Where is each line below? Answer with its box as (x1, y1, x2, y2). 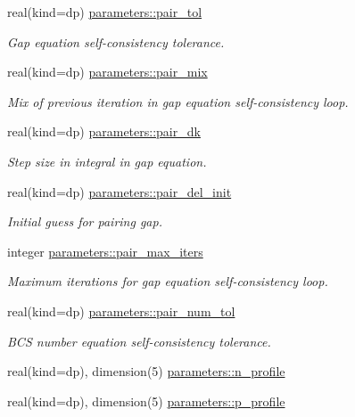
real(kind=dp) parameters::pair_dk (7, 122, 201, 141)
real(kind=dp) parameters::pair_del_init (7, 182, 232, 200)
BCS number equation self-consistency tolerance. (7, 331, 271, 350)
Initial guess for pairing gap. (7, 212, 162, 231)
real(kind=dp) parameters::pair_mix (7, 62, 208, 81)
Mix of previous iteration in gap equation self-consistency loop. (7, 92, 349, 110)
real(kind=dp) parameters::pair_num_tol (7, 301, 235, 320)
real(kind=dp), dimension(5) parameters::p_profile (7, 391, 285, 410)
